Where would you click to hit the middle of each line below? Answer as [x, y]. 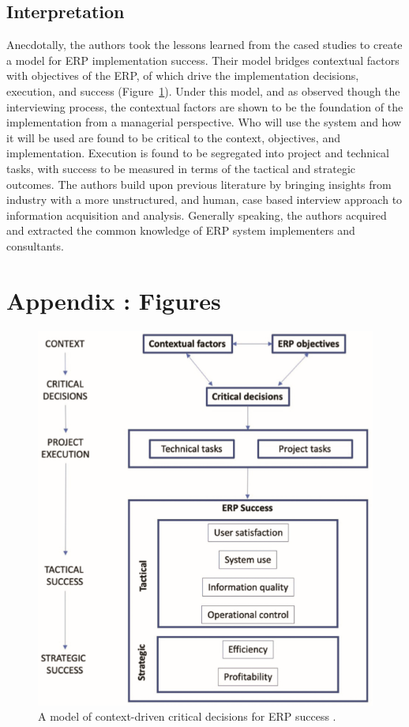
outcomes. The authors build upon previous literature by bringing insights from [199, 184]
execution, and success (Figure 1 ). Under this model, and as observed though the [203, 90]
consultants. [35, 245]
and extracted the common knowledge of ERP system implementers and [181, 230]
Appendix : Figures [114, 300]
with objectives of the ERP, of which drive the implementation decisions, [183, 75]
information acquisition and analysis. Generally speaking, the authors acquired [197, 215]
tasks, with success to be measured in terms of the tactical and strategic [181, 168]
